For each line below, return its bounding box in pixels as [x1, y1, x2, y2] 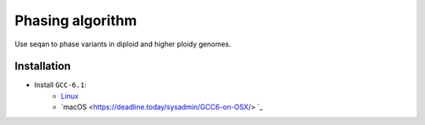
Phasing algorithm [14, 12, 137, 29]
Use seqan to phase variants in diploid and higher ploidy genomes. [14, 39, 231, 49]
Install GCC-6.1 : [34, 80, 87, 90]
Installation [14, 60, 71, 73]
